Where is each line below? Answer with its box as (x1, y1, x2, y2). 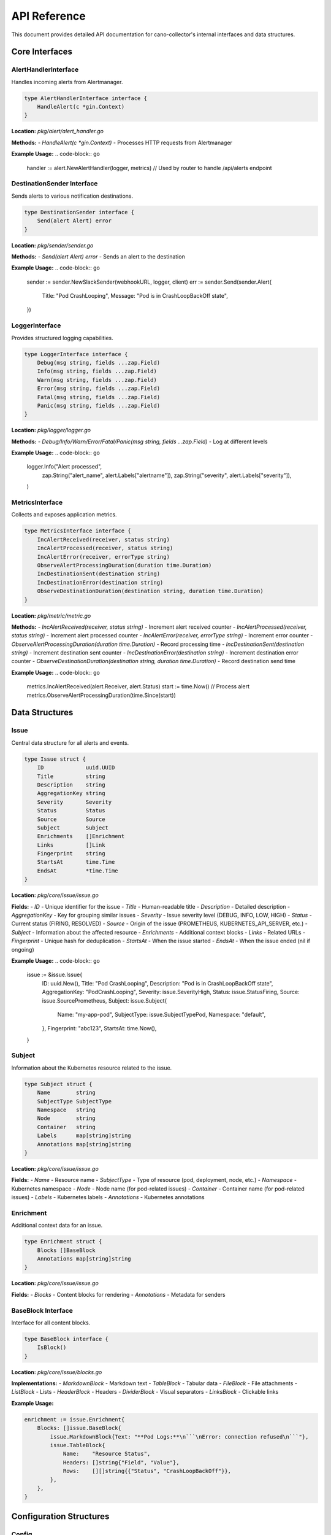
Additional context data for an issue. (11, 1222, 103, 1229)
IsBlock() (37, 1344, 67, 1351)
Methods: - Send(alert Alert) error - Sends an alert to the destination (11, 252, 185, 260)
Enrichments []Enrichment (37, 833, 125, 840)
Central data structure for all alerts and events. (11, 739, 129, 746)
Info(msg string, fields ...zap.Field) (37, 368, 158, 375)
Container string (37, 1124, 96, 1130)
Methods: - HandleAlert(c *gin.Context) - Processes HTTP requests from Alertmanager (11, 139, 233, 146)
